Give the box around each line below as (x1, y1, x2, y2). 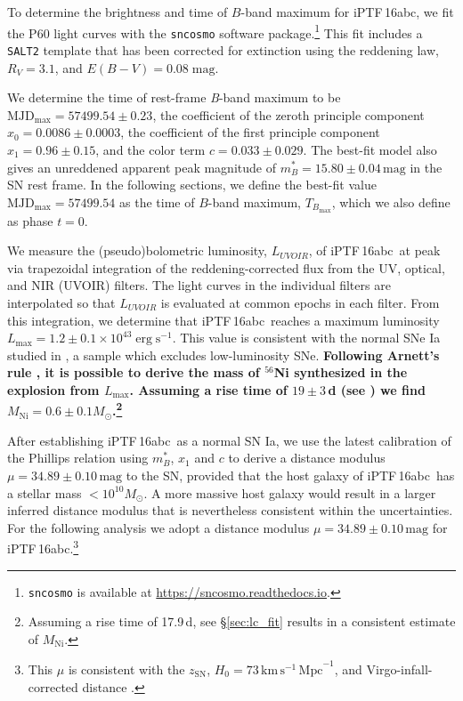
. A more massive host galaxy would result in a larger (143, 483, 436, 502)
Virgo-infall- (366, 660, 433, 678)
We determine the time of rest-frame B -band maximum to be (7, 88, 341, 107)
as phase (7, 211, 53, 230)
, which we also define (331, 192, 451, 211)
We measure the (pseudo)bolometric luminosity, (7, 241, 267, 260)
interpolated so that (7, 293, 116, 311)
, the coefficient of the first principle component (120, 123, 380, 141)
